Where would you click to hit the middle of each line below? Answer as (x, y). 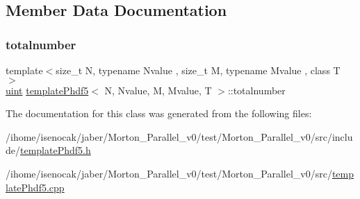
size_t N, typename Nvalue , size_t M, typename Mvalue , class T (198, 70)
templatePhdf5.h (56, 150)
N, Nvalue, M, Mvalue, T (158, 90)
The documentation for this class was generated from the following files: (159, 113)
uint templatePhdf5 (47, 90)
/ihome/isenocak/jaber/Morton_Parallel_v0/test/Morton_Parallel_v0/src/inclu (179, 136)
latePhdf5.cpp (35, 187)
